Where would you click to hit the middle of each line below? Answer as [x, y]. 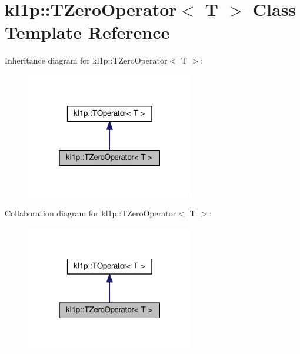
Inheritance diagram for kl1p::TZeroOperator [86, 60]
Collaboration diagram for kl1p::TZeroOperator [91, 213]
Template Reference [87, 32]
